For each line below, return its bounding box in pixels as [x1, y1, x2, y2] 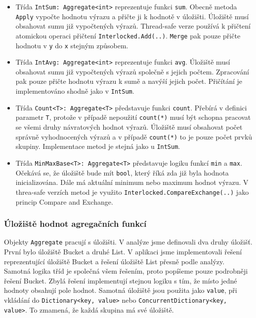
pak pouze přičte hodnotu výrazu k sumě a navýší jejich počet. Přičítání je [15, 76, 243, 86]
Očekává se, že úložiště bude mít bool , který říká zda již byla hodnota [15, 167, 229, 177]
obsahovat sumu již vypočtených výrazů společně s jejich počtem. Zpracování [15, 66, 249, 76]
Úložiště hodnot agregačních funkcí [4, 217, 147, 230]
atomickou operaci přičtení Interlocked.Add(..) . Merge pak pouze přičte [15, 30, 241, 40]
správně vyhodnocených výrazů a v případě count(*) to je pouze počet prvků [15, 131, 253, 141]
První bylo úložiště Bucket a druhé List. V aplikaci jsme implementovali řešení [4, 246, 242, 256]
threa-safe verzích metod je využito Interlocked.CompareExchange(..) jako [15, 186, 249, 197]
